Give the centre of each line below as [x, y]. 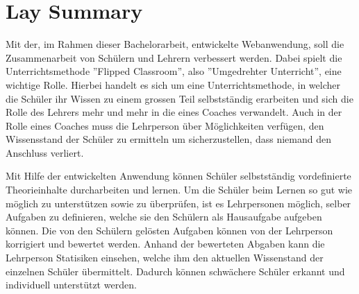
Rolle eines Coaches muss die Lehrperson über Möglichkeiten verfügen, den [165, 125]
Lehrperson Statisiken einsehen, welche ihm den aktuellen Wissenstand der [165, 258]
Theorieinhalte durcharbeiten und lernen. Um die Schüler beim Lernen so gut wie [179, 190]
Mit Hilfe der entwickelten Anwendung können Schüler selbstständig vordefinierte [178, 176]
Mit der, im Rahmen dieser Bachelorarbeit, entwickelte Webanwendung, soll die [175, 44]
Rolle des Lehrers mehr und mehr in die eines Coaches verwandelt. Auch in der [174, 112]
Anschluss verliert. [45, 152]
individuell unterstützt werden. [71, 285]
